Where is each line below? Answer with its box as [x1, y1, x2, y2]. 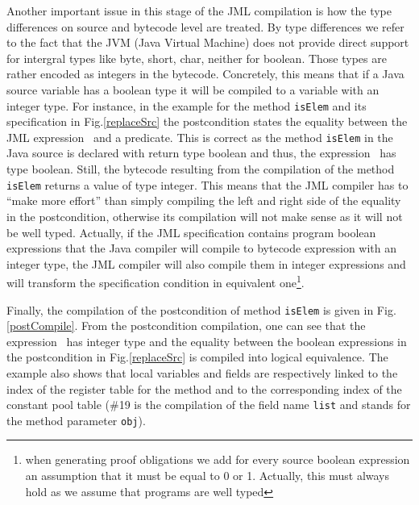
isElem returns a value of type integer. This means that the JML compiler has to [6, 176, 409, 193]
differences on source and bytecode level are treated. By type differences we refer [6, 18, 404, 35]
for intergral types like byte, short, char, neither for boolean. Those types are [6, 49, 387, 66]
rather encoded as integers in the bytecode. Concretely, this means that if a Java [6, 65, 404, 82]
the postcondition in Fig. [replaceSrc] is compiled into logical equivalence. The [6, 348, 388, 365]
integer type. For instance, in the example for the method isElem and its [6, 97, 367, 114]
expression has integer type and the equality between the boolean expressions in [6, 332, 407, 349]
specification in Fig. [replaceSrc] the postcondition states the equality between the [6, 113, 408, 130]
